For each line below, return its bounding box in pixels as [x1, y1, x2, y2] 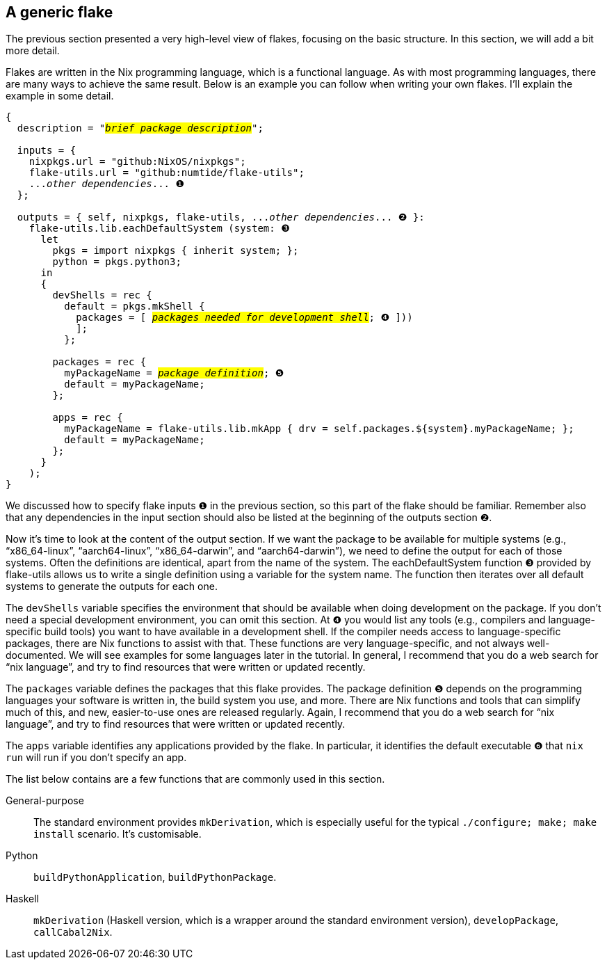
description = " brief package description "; [17, 122, 264, 134]
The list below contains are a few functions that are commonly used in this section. [6, 773, 385, 785]
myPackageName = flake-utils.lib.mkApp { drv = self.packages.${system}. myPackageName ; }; [64, 423, 574, 435]
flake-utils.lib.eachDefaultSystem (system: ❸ [29, 223, 290, 234]
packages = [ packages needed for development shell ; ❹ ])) [76, 312, 413, 324]
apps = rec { [52, 412, 123, 424]
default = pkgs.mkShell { [64, 301, 205, 312]
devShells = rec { [52, 289, 152, 301]
